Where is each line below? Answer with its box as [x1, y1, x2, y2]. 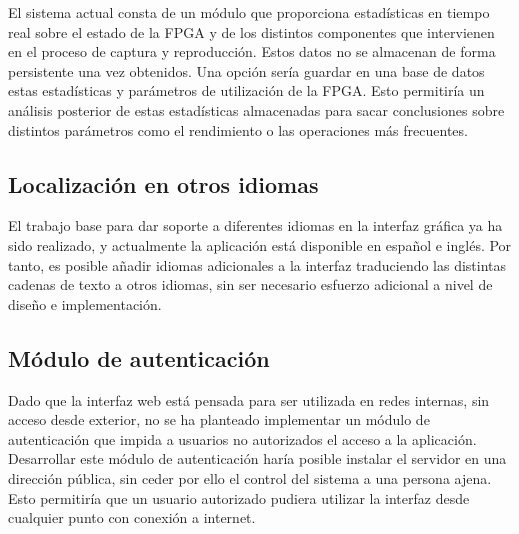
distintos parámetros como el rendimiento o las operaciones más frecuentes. [8, 119, 468, 140]
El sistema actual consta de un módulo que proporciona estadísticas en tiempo [8, 2, 490, 22]
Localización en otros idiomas [8, 168, 319, 199]
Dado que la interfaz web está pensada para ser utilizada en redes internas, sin [8, 389, 490, 410]
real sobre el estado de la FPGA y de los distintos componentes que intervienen [8, 21, 495, 42]
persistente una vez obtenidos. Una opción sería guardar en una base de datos [8, 60, 485, 81]
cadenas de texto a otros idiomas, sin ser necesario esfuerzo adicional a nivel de [8, 274, 493, 295]
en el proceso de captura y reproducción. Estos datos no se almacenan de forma [8, 41, 496, 62]
